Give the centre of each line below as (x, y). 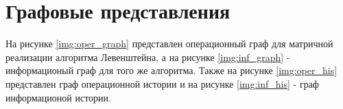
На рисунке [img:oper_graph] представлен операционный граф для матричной (169, 44)
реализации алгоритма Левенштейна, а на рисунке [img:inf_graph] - (148, 57)
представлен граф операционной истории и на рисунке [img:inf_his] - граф (162, 83)
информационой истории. (58, 97)
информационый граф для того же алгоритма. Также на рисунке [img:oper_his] (171, 70)
